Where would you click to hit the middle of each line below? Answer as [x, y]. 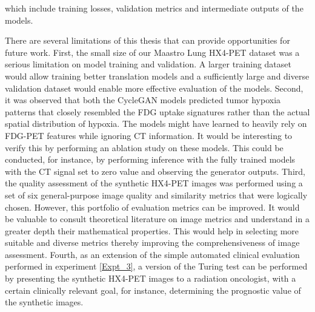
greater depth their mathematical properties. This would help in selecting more [152, 230]
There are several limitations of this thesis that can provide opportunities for [148, 40]
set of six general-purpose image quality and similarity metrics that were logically [156, 195]
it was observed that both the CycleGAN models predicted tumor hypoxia [143, 100]
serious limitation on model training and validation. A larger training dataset [148, 64]
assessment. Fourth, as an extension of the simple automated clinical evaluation [152, 254]
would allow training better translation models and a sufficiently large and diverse [157, 76]
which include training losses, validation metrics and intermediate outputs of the [154, 8]
